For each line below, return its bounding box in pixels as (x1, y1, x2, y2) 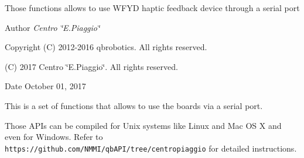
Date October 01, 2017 (5, 80, 86, 92)
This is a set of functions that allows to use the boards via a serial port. (5, 99, 263, 111)
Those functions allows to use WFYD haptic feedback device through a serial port (5, 2, 300, 13)
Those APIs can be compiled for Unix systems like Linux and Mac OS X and (5, 119, 282, 131)
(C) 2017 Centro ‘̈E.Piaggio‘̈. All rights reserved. (5, 60, 178, 72)
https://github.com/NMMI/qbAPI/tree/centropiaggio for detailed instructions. (5, 142, 297, 154)
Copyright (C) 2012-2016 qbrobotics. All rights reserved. (5, 41, 207, 53)
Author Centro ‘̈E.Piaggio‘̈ (5, 21, 100, 33)
